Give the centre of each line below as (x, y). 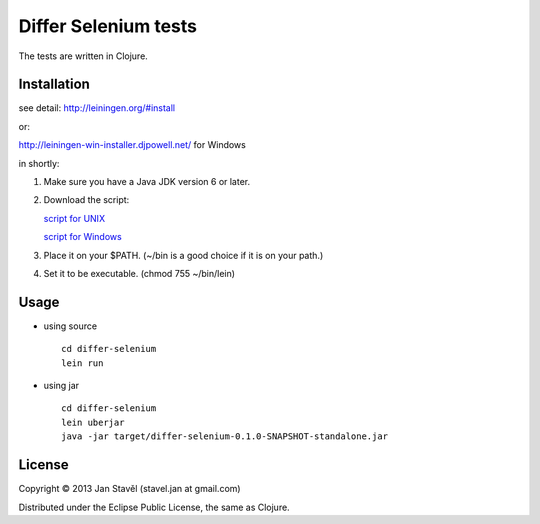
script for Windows (82, 237)
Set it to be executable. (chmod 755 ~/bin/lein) (139, 273)
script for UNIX (74, 218)
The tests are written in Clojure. (83, 56)
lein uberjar (93, 422)
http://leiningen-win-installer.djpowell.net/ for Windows (132, 145)
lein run (82, 363)
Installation (54, 84)
